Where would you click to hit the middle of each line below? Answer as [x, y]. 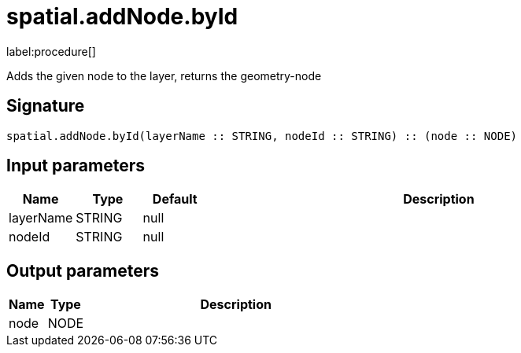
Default [175, 199]
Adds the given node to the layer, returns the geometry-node [164, 75]
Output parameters [83, 270]
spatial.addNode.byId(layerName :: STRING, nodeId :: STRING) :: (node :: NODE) [262, 136]
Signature [46, 106]
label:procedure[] [51, 51]
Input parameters [76, 166]
